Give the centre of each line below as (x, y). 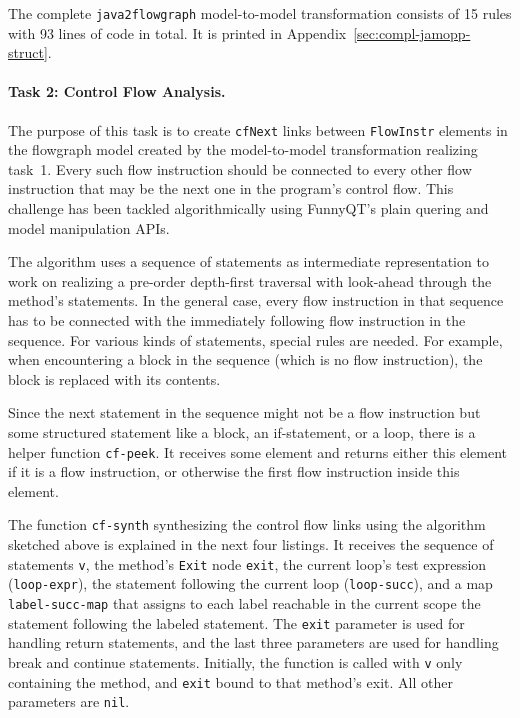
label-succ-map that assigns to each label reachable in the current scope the (244, 603)
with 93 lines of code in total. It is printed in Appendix (177, 32)
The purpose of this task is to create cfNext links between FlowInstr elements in (258, 129)
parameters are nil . (69, 701)
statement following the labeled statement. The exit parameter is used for (236, 622)
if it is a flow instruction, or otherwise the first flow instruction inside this (234, 471)
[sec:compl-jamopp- (412, 32)
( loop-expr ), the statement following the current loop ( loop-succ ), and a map (250, 583)
